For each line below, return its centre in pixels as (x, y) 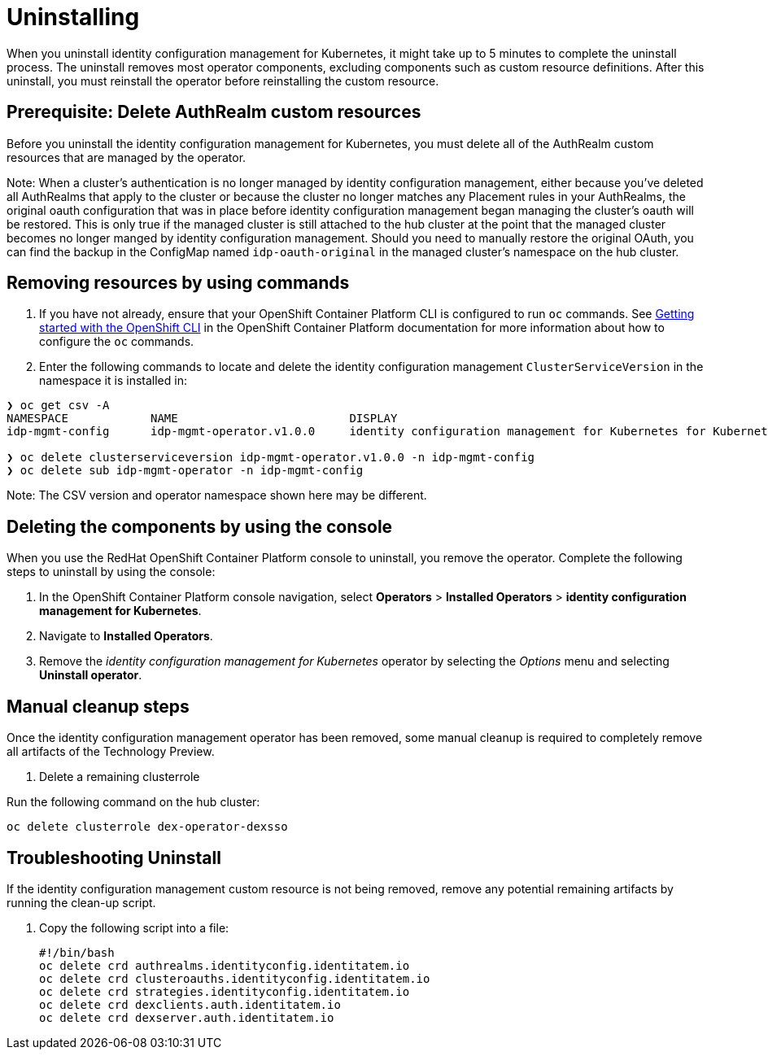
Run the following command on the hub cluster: (133, 802)
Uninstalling (73, 17)
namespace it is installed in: (113, 381)
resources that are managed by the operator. (127, 157)
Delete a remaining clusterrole (120, 777)
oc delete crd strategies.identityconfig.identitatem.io (225, 991)
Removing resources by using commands (178, 283)
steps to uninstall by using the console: (111, 572)
